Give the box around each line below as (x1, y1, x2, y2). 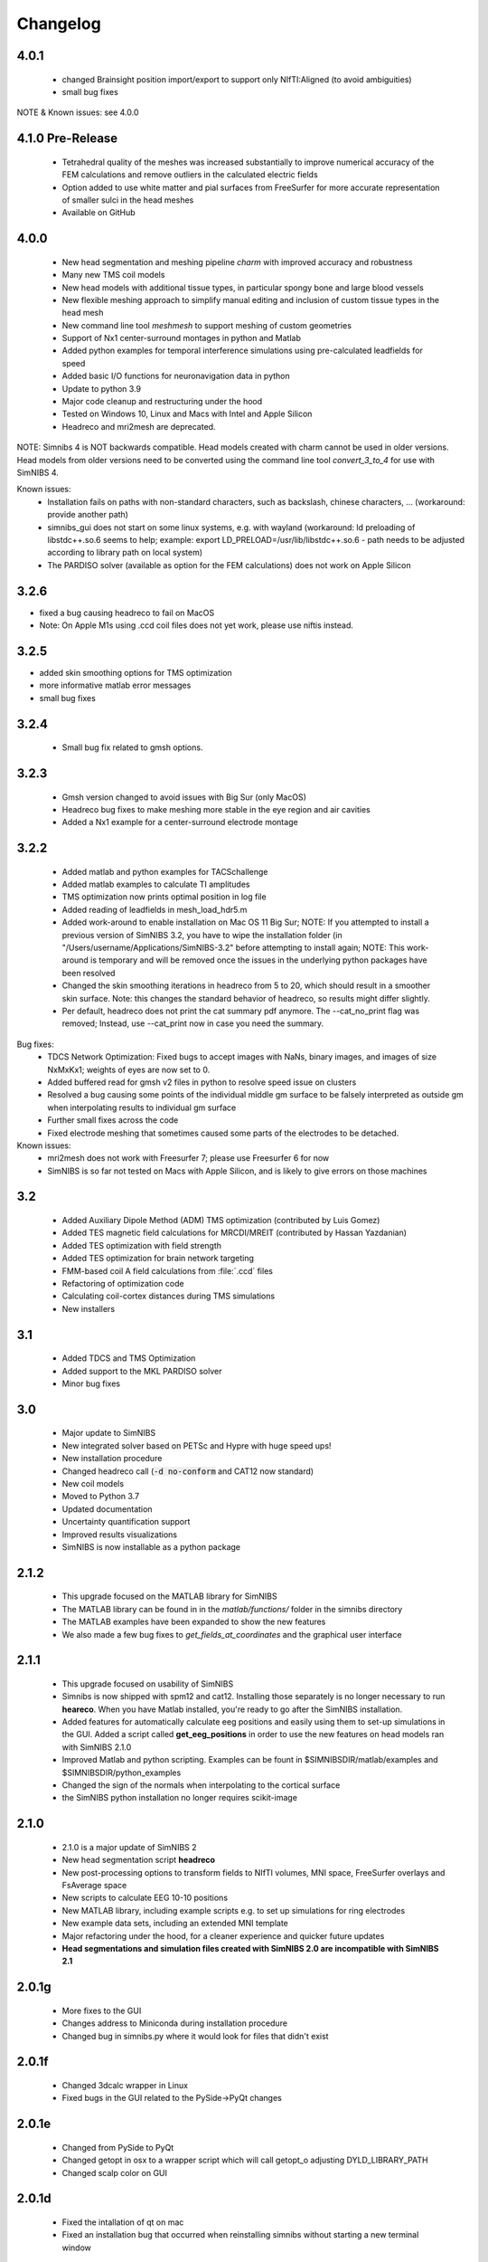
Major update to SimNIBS (61, 1428, 156, 1439)
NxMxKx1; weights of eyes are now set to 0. (47, 1064, 211, 1075)
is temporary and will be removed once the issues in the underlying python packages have (90, 955, 428, 965)
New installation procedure (61, 1453, 163, 1464)
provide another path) (47, 509, 128, 520)
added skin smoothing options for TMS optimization (39, 667, 232, 678)
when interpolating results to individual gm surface (47, 1102, 237, 1113)
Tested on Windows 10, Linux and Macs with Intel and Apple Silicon (61, 408, 313, 420)
